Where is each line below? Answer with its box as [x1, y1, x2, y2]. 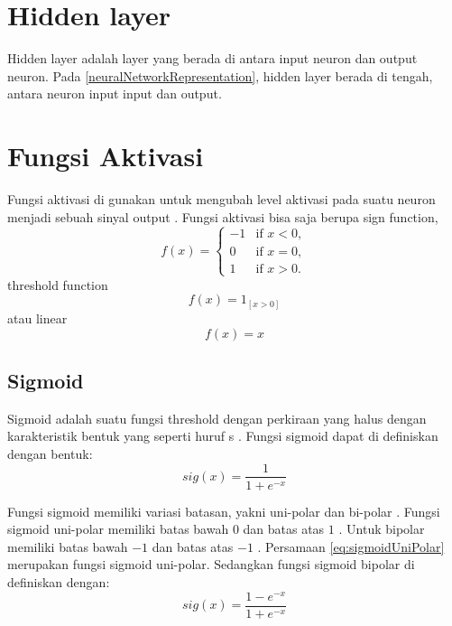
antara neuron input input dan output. [7, 84, 222, 103]
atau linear [7, 308, 68, 327]
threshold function [7, 275, 108, 294]
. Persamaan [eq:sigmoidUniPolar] [257, 537, 445, 556]
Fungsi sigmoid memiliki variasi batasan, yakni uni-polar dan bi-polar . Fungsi [7, 501, 440, 520]
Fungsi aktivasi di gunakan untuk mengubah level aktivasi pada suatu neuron [7, 190, 436, 209]
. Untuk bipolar [338, 519, 425, 538]
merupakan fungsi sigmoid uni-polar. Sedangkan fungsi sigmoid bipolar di [7, 555, 415, 574]
